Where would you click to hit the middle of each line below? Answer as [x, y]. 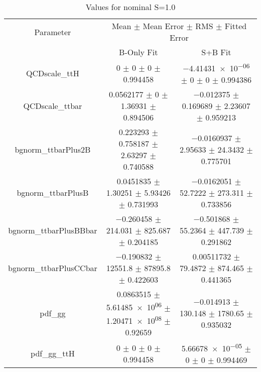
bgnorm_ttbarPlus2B [53, 149]
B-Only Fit [139, 52]
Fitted [236, 26]
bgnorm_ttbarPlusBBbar [53, 230]
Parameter [53, 32]
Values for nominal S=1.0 [130, 7]
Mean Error [163, 26]
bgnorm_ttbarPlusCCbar [53, 268]
